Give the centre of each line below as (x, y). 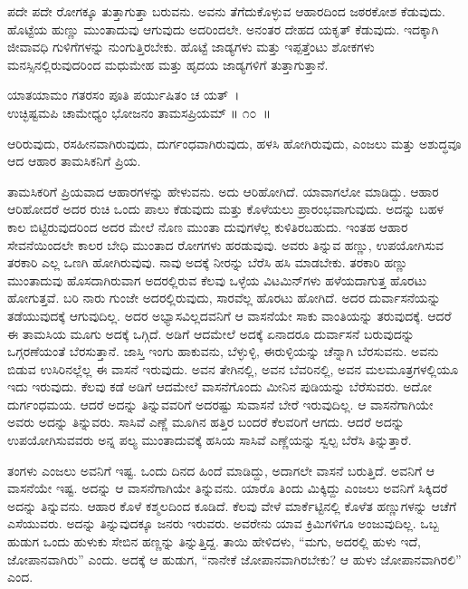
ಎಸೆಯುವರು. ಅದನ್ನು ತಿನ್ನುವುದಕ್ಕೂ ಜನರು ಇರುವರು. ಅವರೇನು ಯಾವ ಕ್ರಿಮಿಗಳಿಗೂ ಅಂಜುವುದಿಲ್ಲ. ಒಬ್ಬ (223, 523)
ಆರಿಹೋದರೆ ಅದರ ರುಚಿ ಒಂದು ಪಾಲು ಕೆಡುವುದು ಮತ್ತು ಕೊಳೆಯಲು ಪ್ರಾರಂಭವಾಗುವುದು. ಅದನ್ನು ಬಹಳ (226, 209)
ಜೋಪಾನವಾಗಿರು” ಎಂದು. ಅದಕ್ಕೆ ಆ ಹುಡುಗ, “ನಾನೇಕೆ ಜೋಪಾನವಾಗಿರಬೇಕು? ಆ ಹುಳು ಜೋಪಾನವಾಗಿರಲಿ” (234, 559)
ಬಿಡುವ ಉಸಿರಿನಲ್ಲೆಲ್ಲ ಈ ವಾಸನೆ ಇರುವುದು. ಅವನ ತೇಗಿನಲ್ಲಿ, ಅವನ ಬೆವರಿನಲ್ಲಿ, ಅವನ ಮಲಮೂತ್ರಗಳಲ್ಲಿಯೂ (233, 368)
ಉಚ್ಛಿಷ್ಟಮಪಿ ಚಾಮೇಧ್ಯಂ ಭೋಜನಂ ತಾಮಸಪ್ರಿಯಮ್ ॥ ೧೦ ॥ (139, 112)
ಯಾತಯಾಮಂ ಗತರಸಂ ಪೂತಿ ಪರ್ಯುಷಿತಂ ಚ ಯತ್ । (124, 95)
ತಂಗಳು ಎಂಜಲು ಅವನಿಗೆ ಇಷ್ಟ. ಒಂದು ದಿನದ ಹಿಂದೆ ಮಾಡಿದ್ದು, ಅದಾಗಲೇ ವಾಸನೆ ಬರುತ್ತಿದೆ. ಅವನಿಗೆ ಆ (221, 470)
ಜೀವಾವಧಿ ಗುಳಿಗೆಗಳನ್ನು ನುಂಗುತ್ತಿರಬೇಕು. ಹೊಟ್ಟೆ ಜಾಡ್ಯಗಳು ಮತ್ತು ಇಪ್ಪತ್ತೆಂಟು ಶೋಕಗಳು (191, 47)
